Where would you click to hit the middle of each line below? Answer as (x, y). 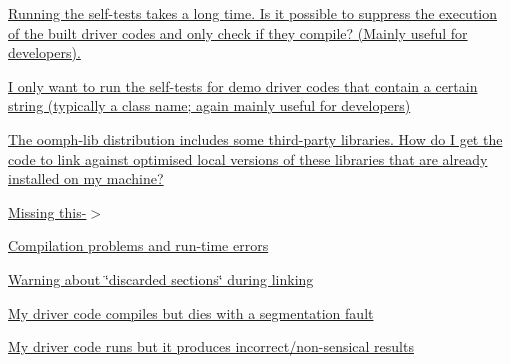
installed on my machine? (86, 178)
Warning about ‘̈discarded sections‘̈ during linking (161, 278)
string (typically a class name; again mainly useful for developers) (209, 105)
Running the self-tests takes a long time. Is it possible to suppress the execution (253, 13)
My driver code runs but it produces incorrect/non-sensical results (211, 346)
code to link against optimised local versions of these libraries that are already (248, 158)
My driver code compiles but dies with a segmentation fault (191, 312)
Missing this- (47, 211)
